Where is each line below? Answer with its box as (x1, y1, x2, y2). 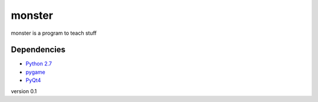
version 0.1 (11, 87, 37, 94)
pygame (25, 68, 45, 75)
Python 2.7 (25, 60, 52, 67)
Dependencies (11, 45, 66, 55)
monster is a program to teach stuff (11, 29, 97, 37)
